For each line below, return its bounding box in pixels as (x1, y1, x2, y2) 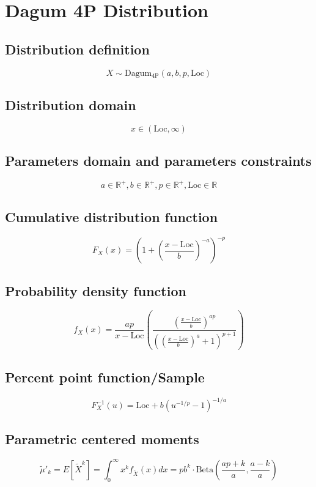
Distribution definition (5, 39, 150, 58)
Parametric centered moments (5, 429, 199, 448)
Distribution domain (5, 95, 136, 114)
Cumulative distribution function (5, 207, 218, 226)
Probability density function (5, 281, 186, 300)
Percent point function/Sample (5, 367, 205, 386)
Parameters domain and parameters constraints (5, 151, 312, 170)
